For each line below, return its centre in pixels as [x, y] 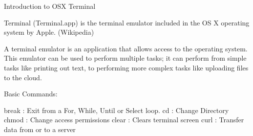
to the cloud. [23, 77]
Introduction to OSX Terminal [50, 6]
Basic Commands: [31, 94]
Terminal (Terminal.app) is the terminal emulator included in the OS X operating [127, 22]
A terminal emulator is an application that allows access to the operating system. [126, 48]
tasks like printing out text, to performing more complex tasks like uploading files [126, 67]
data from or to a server [40, 129]
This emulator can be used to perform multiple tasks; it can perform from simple [125, 58]
